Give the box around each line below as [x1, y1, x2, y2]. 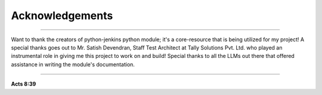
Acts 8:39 [11, 81, 36, 88]
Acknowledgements [11, 9, 113, 22]
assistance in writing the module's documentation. [11, 60, 135, 68]
